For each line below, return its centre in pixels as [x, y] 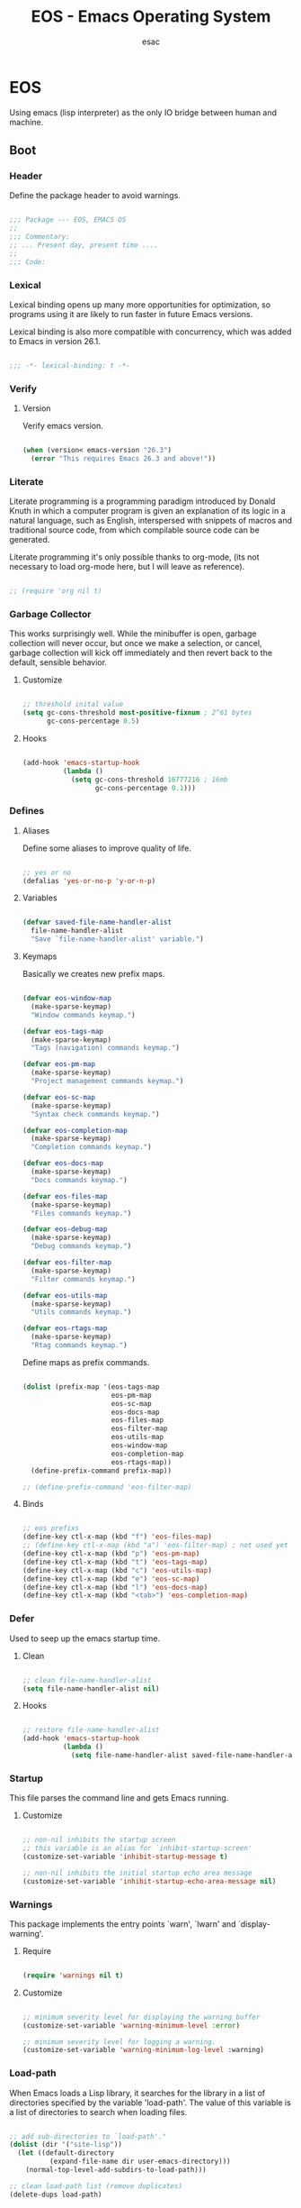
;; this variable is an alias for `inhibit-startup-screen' [137, 1848]
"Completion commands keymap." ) [91, 1147]
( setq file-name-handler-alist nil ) [91, 1688]
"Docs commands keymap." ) [79, 1180]
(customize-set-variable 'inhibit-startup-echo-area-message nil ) [149, 1881]
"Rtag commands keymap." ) [79, 1346]
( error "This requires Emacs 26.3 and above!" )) [124, 458]
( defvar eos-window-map [67, 999]
